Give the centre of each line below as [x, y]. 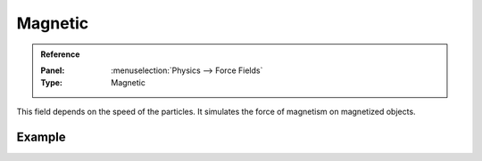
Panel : [53, 70]
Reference [60, 54]
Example [41, 137]
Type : [51, 83]
